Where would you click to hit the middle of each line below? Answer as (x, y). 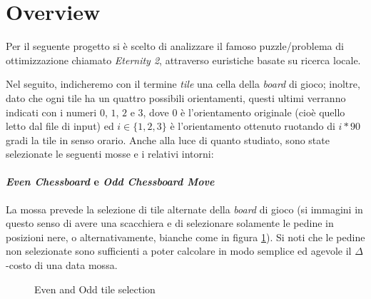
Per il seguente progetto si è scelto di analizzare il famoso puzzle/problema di (175, 46)
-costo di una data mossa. (62, 265)
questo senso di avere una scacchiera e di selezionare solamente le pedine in (170, 223)
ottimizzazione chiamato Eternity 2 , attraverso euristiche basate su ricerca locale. (183, 60)
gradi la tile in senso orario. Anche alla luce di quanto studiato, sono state (168, 140)
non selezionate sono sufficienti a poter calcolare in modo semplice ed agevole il (179, 251)
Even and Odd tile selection (95, 289)
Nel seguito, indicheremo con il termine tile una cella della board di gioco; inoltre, (183, 84)
